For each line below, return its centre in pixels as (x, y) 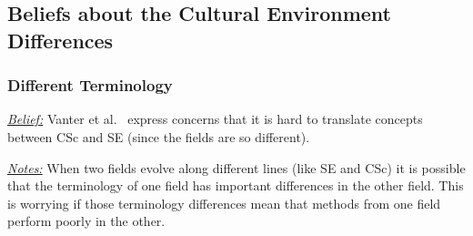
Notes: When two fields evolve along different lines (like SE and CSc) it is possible (236, 167)
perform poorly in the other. (86, 221)
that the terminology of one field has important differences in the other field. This (236, 185)
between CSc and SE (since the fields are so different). (159, 136)
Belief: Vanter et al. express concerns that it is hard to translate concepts (215, 119)
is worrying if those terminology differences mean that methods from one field (224, 203)
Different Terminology (90, 85)
